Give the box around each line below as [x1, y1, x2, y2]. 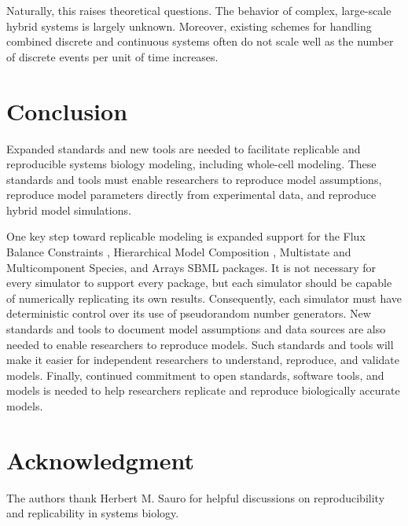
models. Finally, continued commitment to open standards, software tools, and [6, 366, 384, 383]
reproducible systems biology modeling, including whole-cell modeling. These [6, 156, 377, 172]
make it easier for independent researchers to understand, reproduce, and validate [6, 351, 399, 368]
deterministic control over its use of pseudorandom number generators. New [6, 305, 371, 322]
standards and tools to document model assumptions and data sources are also [6, 321, 386, 337]
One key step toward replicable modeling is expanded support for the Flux [6, 228, 366, 245]
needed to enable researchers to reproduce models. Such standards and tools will [6, 336, 394, 352]
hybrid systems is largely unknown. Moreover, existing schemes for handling [6, 17, 372, 34]
